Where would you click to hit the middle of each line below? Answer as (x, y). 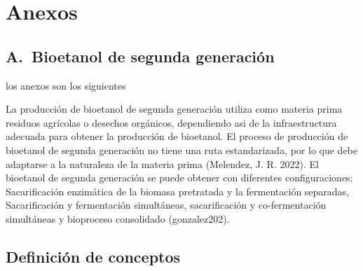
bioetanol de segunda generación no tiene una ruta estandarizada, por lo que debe (182, 150)
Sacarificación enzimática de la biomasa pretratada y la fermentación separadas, (178, 191)
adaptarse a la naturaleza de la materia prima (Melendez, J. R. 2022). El (162, 164)
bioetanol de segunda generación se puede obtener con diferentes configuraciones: (179, 178)
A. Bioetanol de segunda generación (140, 56)
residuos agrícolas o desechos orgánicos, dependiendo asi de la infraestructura (171, 122)
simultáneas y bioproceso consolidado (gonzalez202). (118, 218)
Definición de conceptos (93, 256)
